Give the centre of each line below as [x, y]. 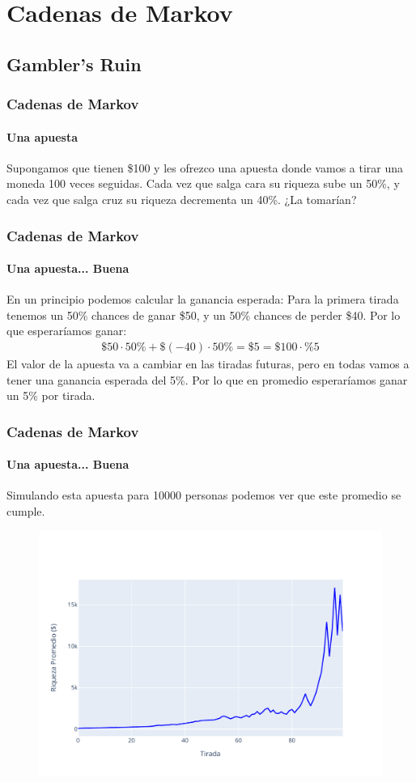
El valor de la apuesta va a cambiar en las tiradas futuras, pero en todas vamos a [208, 364]
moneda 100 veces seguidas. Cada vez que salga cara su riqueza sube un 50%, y [203, 183]
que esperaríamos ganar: [67, 331]
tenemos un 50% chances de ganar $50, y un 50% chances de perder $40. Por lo [204, 314]
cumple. [26, 511]
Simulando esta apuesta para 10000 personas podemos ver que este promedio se [204, 495]
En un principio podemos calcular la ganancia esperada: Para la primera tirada [203, 299]
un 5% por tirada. [51, 395]
